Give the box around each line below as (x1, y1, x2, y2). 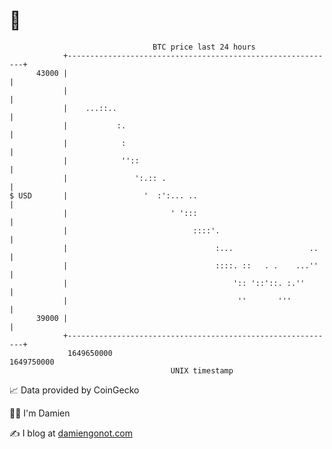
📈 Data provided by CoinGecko (9, 384, 140, 396)
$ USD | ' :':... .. (9, 190, 198, 201)
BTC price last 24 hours (152, 42, 256, 52)
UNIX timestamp (170, 365, 234, 376)
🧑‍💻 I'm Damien (9, 407, 71, 419)
